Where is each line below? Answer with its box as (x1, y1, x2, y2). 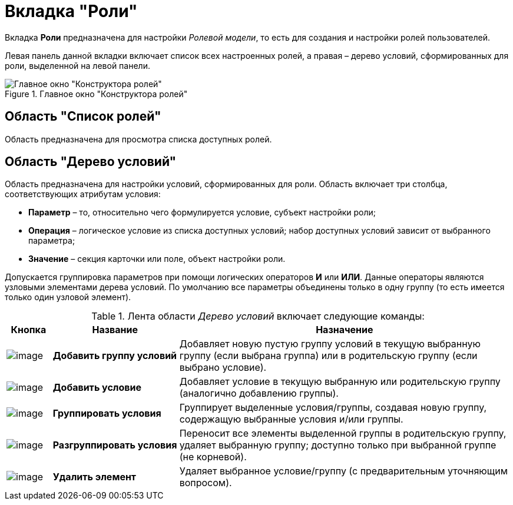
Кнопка (11, 324, 47, 336)
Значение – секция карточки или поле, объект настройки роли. (28, 254, 286, 264)
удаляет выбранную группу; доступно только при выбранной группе (179, 439, 497, 451)
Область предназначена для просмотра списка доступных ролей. (5, 134, 272, 144)
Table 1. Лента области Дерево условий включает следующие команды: (91, 310, 425, 323)
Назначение (316, 324, 373, 336)
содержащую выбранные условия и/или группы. (179, 413, 403, 426)
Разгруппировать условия (52, 439, 177, 451)
